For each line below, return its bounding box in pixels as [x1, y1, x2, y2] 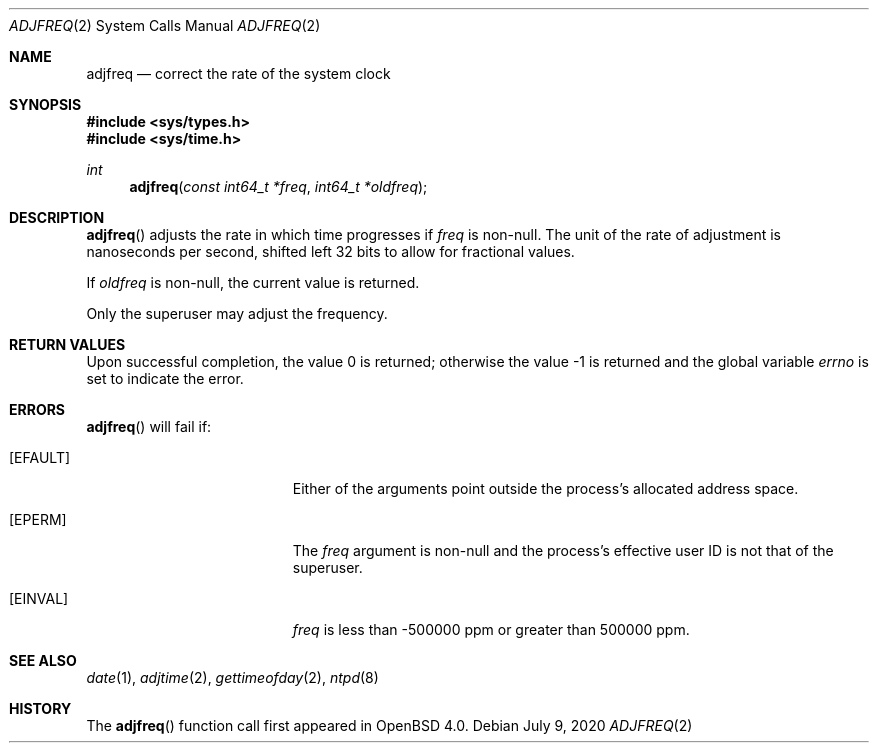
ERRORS [9, 401, 66, 418]
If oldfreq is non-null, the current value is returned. [86, 274, 420, 291]
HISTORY [9, 700, 72, 717]
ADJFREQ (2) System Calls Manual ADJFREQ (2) [9, 17, 321, 34]
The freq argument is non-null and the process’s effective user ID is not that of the [292, 542, 834, 559]
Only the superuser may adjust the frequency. [86, 305, 388, 322]
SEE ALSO [9, 652, 77, 669]
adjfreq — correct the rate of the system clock [86, 65, 391, 82]
